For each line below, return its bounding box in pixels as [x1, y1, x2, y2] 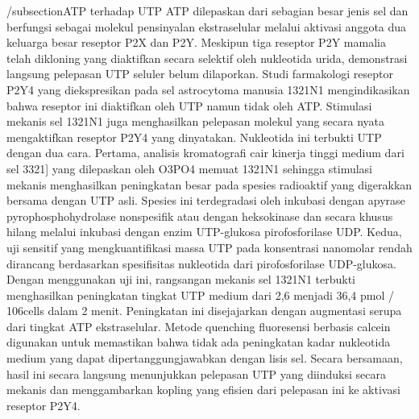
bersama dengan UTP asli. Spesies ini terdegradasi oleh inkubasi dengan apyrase [6, 192, 405, 209]
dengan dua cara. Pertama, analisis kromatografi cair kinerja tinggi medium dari [6, 144, 404, 161]
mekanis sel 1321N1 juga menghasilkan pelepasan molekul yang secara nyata [6, 113, 385, 130]
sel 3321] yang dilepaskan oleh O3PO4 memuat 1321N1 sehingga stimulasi [6, 160, 373, 176]
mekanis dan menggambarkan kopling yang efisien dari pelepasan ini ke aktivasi [6, 381, 400, 398]
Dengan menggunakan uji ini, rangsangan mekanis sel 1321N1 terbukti [6, 271, 355, 288]
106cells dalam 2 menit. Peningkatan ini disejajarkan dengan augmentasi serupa [6, 302, 402, 319]
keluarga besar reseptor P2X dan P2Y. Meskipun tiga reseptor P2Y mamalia [6, 34, 386, 51]
